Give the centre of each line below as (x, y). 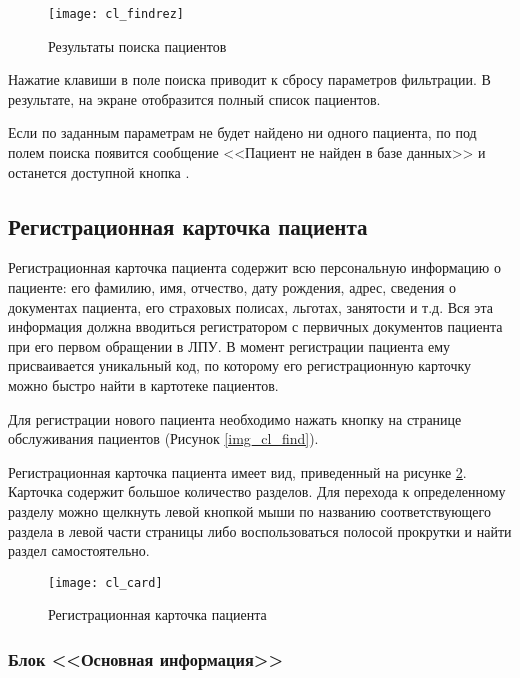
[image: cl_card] (105, 582)
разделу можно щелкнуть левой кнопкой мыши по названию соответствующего (249, 510)
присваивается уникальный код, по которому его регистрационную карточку (240, 365)
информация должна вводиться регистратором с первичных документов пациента (255, 326)
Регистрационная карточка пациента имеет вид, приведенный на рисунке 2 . (237, 471)
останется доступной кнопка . (99, 171)
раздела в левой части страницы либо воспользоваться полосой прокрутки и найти (260, 530)
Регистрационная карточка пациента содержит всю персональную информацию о (254, 267)
